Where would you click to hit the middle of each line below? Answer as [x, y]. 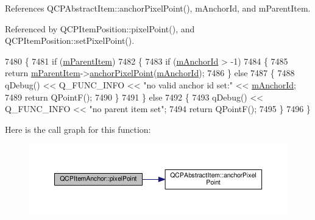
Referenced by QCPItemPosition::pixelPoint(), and [100, 28]
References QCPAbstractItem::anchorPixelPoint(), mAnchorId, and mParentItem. [158, 8]
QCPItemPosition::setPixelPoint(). [70, 41]
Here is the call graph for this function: [78, 129]
